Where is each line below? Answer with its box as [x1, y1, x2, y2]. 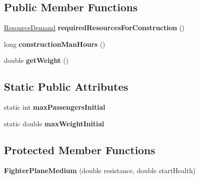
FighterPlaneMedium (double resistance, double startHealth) [4, 165, 196, 175]
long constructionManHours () [4, 39, 105, 49]
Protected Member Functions [4, 142, 156, 157]
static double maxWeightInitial [4, 118, 104, 128]
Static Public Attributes [4, 79, 128, 94]
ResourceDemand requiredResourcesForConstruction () [4, 22, 185, 33]
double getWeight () [4, 55, 69, 65]
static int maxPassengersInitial [4, 102, 105, 112]
